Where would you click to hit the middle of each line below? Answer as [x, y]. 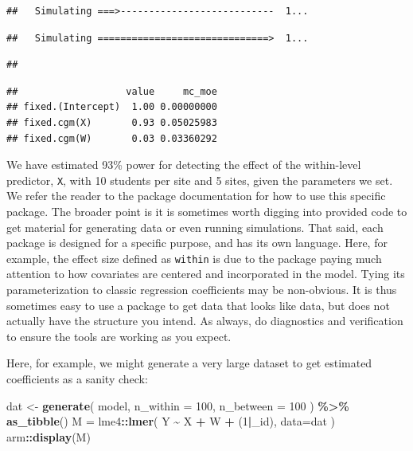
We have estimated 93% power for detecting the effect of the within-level [184, 165]
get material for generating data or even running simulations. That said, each [195, 227]
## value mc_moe [112, 91]
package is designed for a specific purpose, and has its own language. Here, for [197, 243]
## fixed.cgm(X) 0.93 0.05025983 [112, 122]
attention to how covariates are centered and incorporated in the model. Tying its [206, 274]
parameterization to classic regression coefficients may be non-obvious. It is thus [202, 290]
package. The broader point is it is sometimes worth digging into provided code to [207, 211]
